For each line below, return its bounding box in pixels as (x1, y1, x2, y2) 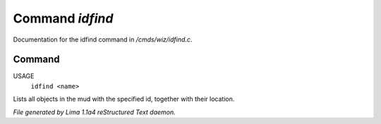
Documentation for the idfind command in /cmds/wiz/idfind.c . (13, 35, 193, 44)
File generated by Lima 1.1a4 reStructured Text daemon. (13, 108, 176, 116)
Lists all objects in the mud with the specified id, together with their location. (13, 95, 235, 104)
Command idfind (13, 11, 114, 26)
